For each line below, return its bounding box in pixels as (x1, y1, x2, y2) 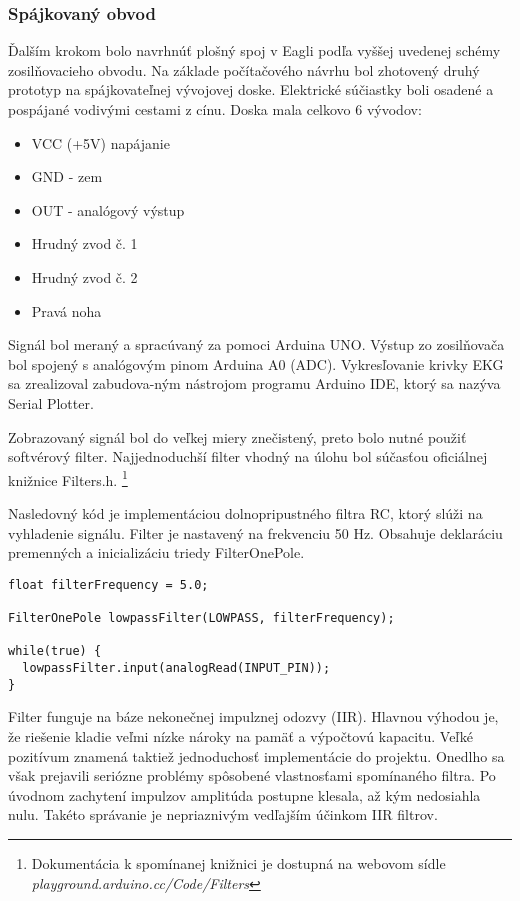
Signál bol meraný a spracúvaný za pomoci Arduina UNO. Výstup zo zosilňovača (8, 334, 505, 355)
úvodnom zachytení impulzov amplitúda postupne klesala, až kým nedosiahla (8, 784, 481, 805)
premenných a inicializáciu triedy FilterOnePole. (8, 542, 305, 563)
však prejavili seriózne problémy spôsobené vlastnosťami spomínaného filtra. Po (8, 765, 496, 786)
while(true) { (8, 644, 102, 659)
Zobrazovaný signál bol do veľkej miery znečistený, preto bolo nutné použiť (8, 426, 467, 447)
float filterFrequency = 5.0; (8, 577, 209, 592)
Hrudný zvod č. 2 (31, 266, 138, 287)
